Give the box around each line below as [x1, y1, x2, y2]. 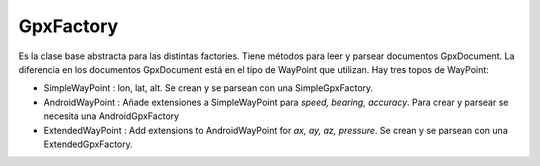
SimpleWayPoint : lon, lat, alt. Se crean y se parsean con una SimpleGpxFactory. [43, 82, 374, 94]
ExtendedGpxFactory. [43, 138, 134, 150]
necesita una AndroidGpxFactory [43, 110, 180, 122]
